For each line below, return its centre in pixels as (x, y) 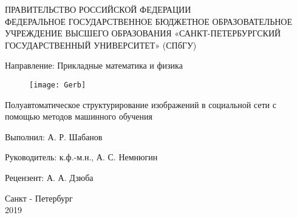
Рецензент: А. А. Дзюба (49, 177)
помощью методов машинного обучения (79, 116)
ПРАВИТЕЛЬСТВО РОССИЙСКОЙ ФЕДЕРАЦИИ (98, 9)
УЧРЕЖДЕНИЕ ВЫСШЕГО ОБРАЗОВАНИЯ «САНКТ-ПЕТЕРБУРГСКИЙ (143, 33)
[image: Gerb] (58, 85)
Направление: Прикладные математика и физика (94, 65)
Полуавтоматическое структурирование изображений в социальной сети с (141, 104)
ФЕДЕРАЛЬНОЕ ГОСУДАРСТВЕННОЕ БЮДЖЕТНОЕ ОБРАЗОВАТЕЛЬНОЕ (149, 21)
